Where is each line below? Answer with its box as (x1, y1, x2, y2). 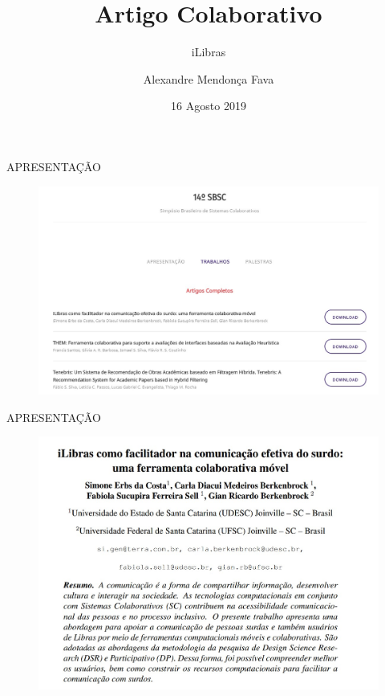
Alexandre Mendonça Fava (143, 70, 274, 87)
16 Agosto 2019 (171, 97, 246, 114)
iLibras (191, 43, 226, 60)
